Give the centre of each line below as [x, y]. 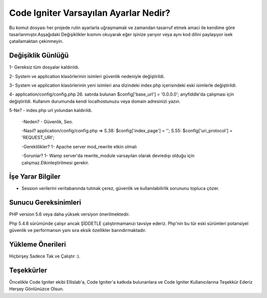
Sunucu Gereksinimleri [45, 203]
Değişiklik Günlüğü [39, 56]
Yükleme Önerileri [38, 244]
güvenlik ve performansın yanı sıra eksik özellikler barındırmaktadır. [78, 230]
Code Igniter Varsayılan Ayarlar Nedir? [90, 13]
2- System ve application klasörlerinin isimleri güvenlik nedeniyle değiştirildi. [87, 76]
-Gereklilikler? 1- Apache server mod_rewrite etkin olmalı [79, 147]
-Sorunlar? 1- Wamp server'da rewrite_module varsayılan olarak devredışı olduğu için [108, 156]
